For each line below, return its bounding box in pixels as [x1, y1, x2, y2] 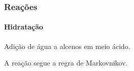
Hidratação [4, 21, 43, 32]
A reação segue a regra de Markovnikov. [4, 57, 128, 68]
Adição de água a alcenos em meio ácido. [4, 40, 130, 51]
